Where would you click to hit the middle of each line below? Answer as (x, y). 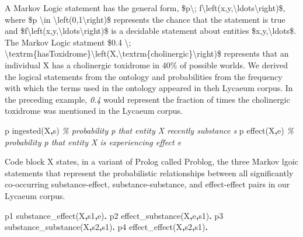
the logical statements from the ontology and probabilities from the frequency (144, 76)
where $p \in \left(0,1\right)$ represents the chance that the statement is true (145, 19)
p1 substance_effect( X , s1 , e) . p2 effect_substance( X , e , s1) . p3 (114, 215)
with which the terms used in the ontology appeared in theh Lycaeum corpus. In (149, 88)
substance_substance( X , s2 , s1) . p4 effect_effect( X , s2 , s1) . (106, 227)
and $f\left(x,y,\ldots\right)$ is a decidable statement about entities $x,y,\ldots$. (151, 31)
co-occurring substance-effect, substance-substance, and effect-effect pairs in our (147, 184)
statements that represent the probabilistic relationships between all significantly (149, 172)
